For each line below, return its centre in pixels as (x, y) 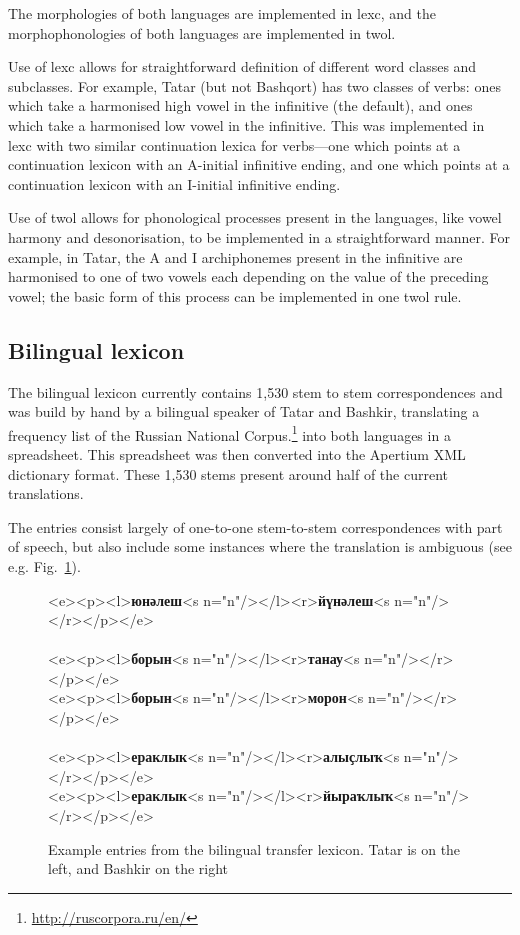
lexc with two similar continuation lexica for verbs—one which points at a (234, 144)
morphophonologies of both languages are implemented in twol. (202, 32)
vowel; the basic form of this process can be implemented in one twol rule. (235, 295)
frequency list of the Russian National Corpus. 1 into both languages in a (229, 433)
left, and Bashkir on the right (138, 868)
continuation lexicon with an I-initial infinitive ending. (174, 183)
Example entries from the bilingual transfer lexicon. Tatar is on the (254, 848)
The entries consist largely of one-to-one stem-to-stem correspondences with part (255, 526)
